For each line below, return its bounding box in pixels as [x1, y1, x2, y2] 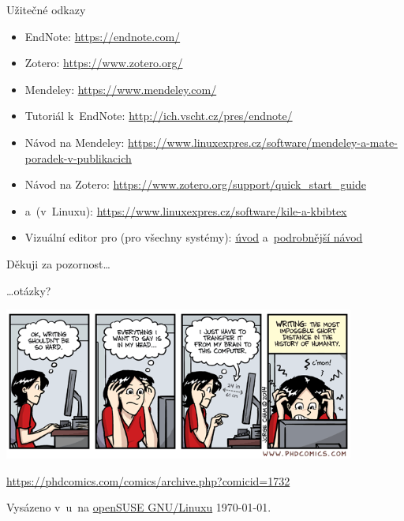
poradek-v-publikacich [24, 149, 132, 166]
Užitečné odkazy [6, 2, 86, 17]
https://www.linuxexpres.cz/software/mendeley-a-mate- [128, 133, 398, 150]
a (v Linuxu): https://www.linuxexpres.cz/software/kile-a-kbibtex [24, 202, 347, 219]
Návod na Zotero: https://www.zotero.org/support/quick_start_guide [24, 176, 366, 193]
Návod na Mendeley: [24, 133, 125, 150]
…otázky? [6, 282, 51, 298]
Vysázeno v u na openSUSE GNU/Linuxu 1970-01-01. [6, 499, 271, 515]
